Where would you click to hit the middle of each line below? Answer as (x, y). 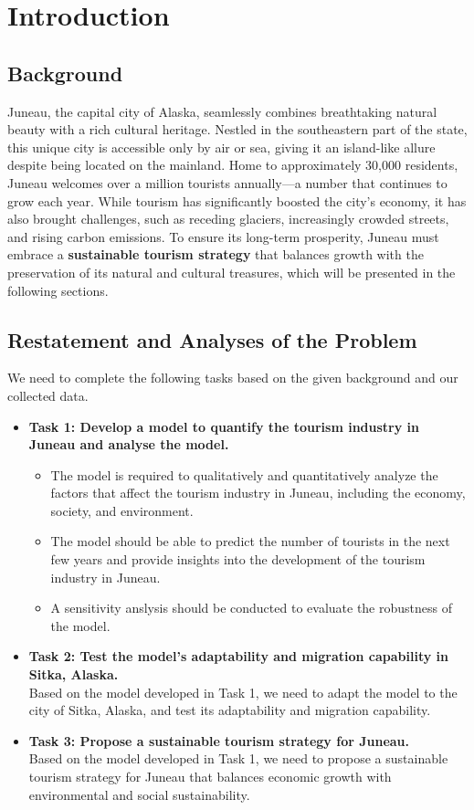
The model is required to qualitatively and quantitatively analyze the (244, 474)
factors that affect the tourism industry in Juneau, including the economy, (258, 493)
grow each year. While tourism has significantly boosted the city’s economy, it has (237, 200)
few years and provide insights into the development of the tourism (238, 559)
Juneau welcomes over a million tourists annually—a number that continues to (227, 182)
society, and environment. (122, 510)
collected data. (48, 395)
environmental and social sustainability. (139, 794)
